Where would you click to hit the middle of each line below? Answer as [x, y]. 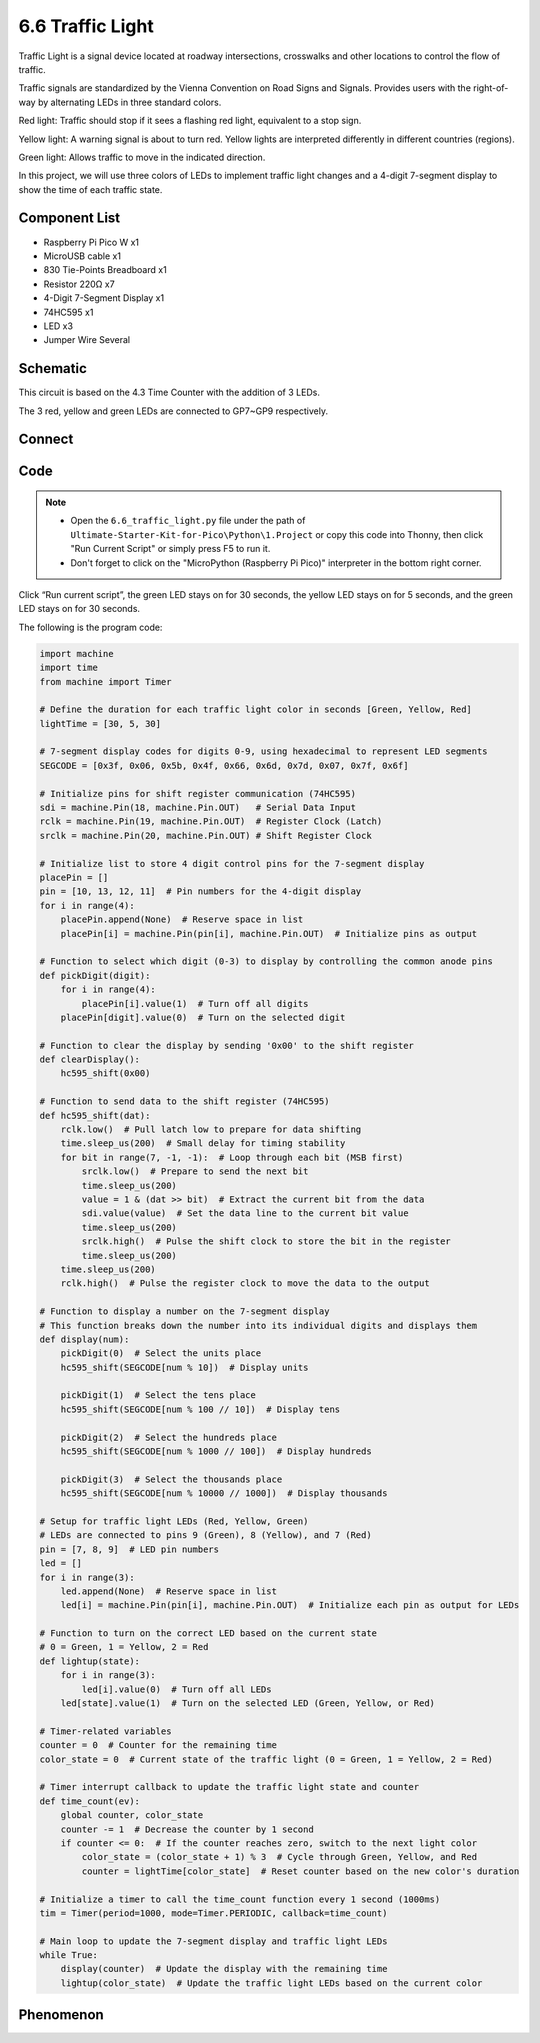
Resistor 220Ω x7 [79, 284]
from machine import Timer [105, 681]
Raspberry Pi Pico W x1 [91, 242]
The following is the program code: [90, 627]
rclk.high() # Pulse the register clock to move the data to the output [245, 1283]
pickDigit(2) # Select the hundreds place [168, 1437]
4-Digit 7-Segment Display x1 [104, 298]
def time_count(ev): [89, 1801]
